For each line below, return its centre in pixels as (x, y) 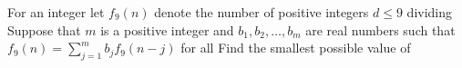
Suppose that (44, 29)
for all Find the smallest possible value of (296, 48)
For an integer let (56, 12)
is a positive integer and (167, 29)
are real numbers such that (380, 29)
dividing (430, 12)
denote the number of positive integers (262, 12)
